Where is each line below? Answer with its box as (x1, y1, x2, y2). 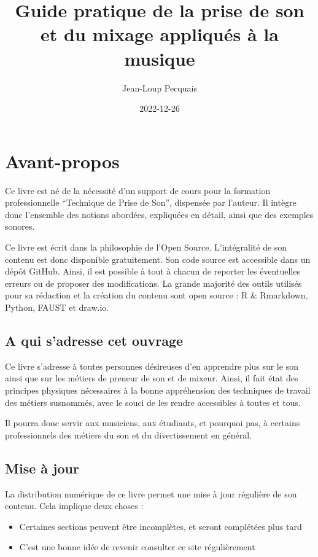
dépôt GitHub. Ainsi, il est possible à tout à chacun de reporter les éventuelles (5, 265, 300, 278)
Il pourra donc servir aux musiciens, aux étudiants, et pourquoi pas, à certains (5, 416, 300, 429)
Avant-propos (5, 148, 120, 173)
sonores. (5, 220, 35, 233)
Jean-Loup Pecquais (122, 81, 197, 94)
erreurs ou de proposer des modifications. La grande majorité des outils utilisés (5, 276, 302, 289)
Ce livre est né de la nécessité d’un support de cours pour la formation (5, 184, 271, 197)
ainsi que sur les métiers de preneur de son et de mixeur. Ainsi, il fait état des (5, 372, 298, 384)
